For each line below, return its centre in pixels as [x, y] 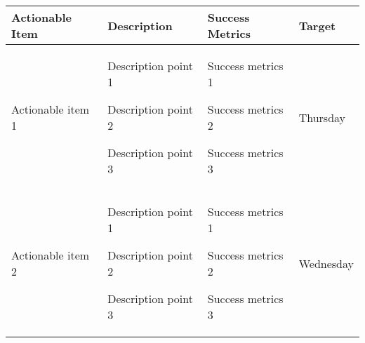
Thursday [322, 117]
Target [317, 25]
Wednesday [326, 263]
